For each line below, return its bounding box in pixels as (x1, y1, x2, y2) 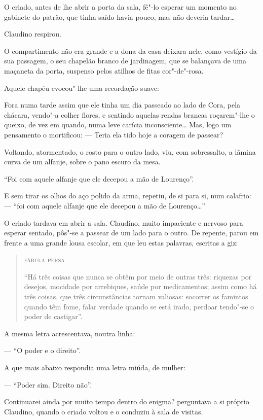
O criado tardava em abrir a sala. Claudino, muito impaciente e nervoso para (4, 217, 243, 228)
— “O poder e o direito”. (4, 345, 81, 356)
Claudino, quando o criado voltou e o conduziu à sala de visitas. (4, 406, 203, 416)
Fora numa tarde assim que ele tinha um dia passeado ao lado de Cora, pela (4, 99, 241, 110)
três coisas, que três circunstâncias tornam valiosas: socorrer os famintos (24, 291, 248, 302)
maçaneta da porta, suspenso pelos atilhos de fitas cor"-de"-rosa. (4, 65, 204, 76)
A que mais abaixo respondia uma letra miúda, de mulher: (4, 362, 185, 373)
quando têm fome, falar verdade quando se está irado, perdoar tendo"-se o (24, 301, 254, 311)
